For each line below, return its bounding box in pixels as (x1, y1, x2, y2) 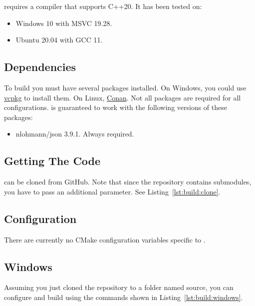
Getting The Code (4, 153, 101, 168)
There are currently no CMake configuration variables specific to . (4, 234, 206, 244)
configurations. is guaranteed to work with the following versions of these (4, 102, 227, 112)
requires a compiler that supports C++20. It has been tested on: (4, 1, 202, 11)
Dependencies (4, 59, 76, 74)
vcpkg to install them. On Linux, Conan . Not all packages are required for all (4, 92, 241, 102)
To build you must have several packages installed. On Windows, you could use (4, 82, 247, 92)
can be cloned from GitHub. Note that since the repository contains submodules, (4, 176, 252, 187)
